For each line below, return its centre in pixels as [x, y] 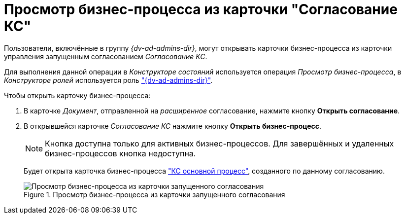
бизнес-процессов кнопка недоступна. [120, 153]
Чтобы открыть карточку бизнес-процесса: [77, 95]
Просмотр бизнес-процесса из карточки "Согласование [201, 9]
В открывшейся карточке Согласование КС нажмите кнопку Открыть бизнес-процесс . [172, 126]
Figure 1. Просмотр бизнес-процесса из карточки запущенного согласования [154, 194]
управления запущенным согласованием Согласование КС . [106, 56]
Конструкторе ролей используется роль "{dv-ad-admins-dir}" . [108, 80]
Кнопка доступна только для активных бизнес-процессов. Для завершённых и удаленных [219, 143]
